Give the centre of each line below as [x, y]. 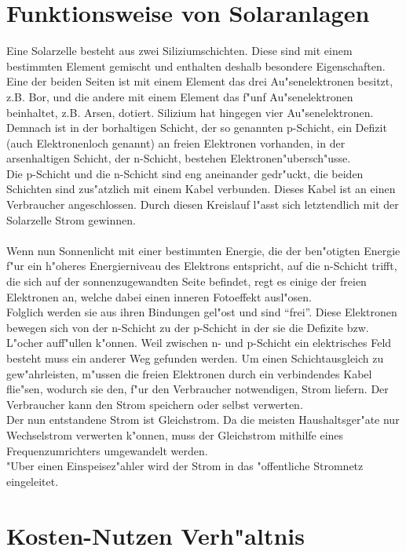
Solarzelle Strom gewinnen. [71, 219]
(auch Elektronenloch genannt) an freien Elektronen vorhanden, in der [176, 142]
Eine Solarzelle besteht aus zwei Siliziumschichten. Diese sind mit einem [179, 51]
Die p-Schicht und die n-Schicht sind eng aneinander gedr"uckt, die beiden [185, 173]
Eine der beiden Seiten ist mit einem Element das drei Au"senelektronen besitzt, [200, 81]
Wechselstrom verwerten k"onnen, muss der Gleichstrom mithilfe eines [175, 434]
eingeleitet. [33, 481]
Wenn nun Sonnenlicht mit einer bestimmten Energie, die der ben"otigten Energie [203, 250]
